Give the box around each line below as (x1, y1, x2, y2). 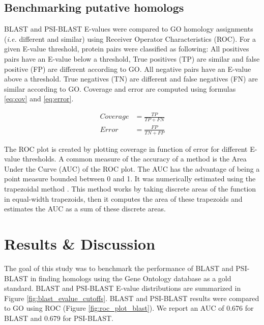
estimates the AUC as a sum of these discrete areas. (4, 203, 166, 214)
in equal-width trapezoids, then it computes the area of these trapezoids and (4, 193, 243, 204)
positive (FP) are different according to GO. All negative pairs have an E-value (4, 63, 251, 74)
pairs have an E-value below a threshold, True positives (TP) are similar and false (4, 53, 260, 64)
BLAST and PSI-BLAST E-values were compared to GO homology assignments (4, 23, 253, 34)
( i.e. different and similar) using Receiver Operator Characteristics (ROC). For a (4, 33, 256, 44)
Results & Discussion (4, 233, 156, 254)
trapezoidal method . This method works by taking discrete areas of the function (4, 183, 256, 194)
